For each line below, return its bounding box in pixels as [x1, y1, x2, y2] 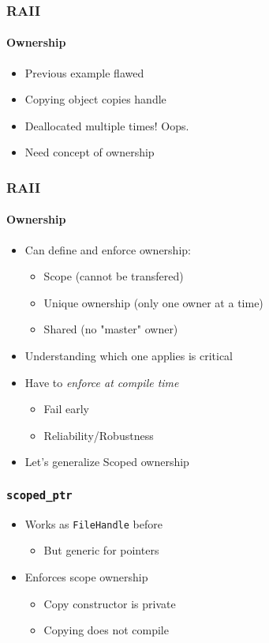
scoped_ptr [6, 488, 73, 502]
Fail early [43, 400, 90, 417]
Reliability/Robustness [43, 427, 154, 443]
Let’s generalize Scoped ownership [24, 453, 189, 470]
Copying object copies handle [24, 91, 166, 107]
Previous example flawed [24, 64, 144, 81]
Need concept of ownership [24, 144, 155, 160]
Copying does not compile [43, 622, 169, 638]
